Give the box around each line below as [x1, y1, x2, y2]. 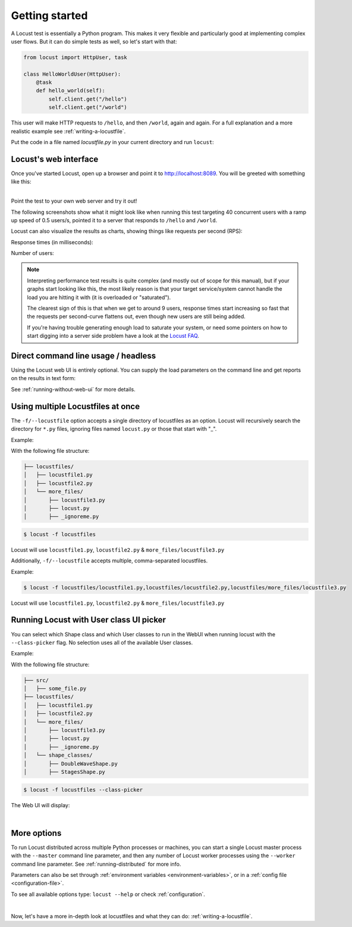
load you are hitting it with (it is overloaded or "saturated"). [27, 294, 171, 301]
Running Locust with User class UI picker [11, 615, 166, 625]
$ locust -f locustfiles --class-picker [23, 786, 143, 793]
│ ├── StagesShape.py [23, 769, 105, 775]
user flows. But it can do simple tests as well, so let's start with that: [11, 38, 177, 45]
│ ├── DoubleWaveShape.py [23, 760, 118, 767]
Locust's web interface [11, 154, 99, 164]
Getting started [11, 9, 88, 22]
